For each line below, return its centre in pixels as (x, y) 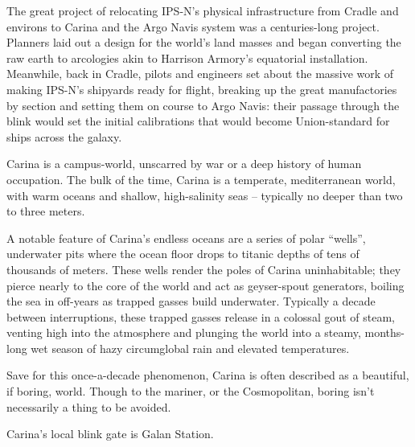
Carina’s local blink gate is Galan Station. (110, 434)
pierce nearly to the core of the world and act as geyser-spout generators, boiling (205, 285)
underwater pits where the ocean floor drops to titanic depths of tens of (183, 254)
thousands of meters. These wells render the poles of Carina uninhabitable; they (204, 269)
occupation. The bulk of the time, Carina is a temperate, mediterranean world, (201, 179)
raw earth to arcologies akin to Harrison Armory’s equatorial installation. (187, 57)
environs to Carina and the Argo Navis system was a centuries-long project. (193, 26)
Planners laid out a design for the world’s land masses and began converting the (204, 42)
